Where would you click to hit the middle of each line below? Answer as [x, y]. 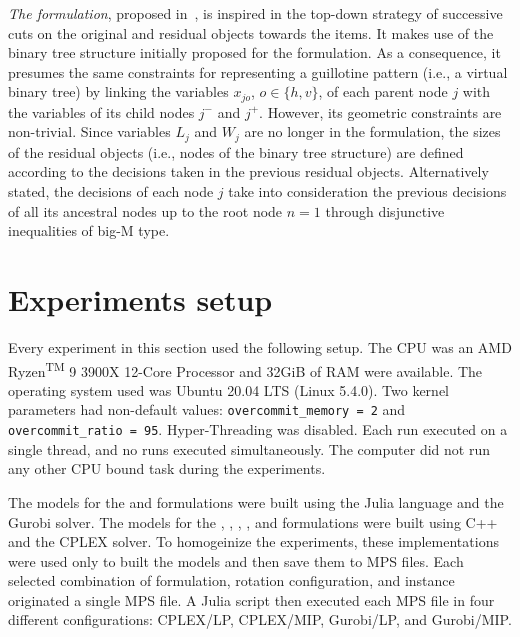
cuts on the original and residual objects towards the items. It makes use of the [251, 32]
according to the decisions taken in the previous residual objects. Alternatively [248, 171]
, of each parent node [383, 91]
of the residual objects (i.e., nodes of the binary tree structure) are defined [236, 151]
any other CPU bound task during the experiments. [167, 468]
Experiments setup [140, 299]
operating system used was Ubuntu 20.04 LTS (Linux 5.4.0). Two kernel [228, 389]
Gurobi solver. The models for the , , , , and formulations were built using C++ [253, 521]
